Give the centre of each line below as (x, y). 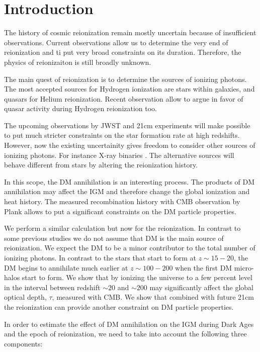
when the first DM (204, 267)
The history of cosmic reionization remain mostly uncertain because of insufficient (130, 32)
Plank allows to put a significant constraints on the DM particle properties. (120, 211)
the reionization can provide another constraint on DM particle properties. (119, 306)
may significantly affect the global (201, 287)
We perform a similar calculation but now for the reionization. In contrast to (122, 228)
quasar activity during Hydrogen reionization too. (81, 108)
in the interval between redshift (52, 287)
